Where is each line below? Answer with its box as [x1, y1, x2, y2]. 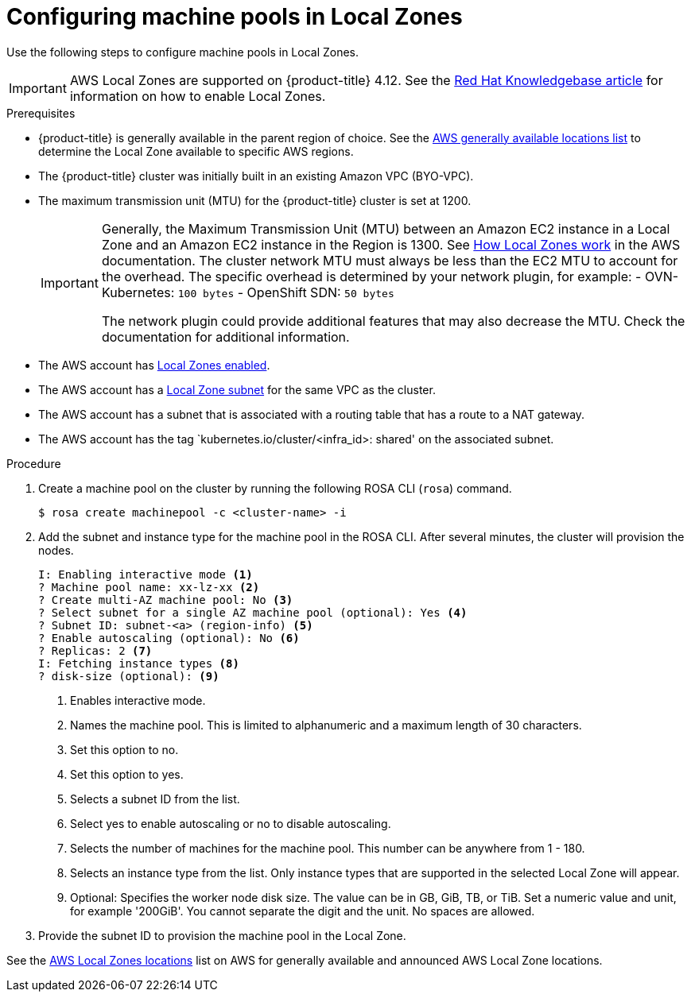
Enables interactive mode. [70, 693, 206, 707]
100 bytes [177, 287, 235, 300]
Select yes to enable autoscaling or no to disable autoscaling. [70, 816, 391, 830]
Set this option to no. [70, 742, 179, 756]
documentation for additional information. [101, 328, 350, 345]
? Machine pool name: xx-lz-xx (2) [38, 580, 260, 594]
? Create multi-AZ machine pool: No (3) [38, 593, 293, 606]
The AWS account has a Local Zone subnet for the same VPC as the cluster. [38, 382, 436, 396]
